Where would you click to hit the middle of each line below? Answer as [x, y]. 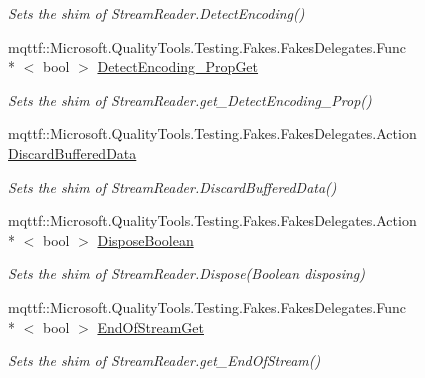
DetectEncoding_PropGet [178, 66]
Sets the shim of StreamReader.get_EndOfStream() [164, 360]
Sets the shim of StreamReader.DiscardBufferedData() [172, 186]
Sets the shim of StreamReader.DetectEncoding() [156, 13]
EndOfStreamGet [150, 326]
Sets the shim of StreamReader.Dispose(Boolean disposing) [186, 273]
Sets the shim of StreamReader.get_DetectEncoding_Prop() [190, 99]
